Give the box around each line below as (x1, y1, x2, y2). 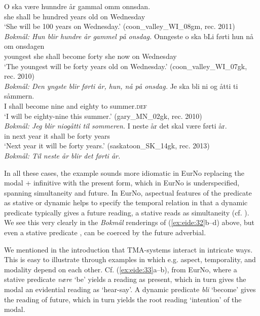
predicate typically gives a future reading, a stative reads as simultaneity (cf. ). (4, 207, 249, 217)
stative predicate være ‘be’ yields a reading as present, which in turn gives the (4, 274, 246, 285)
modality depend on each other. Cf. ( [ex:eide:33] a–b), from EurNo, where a (4, 264, 237, 274)
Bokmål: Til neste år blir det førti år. (4, 150, 121, 161)
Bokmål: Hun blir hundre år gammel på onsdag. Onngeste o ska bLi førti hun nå (4, 30, 254, 41)
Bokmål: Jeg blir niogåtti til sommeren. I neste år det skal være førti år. (4, 120, 227, 131)
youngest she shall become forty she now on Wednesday (4, 50, 177, 61)
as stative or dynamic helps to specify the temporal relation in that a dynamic (4, 197, 248, 208)
